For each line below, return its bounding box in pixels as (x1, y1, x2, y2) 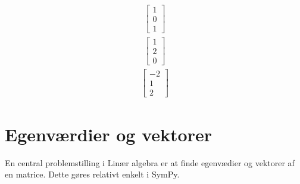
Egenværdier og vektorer (5, 122, 212, 146)
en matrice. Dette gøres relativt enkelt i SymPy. (5, 168, 180, 180)
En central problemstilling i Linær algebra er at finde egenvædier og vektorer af (5, 156, 295, 169)
